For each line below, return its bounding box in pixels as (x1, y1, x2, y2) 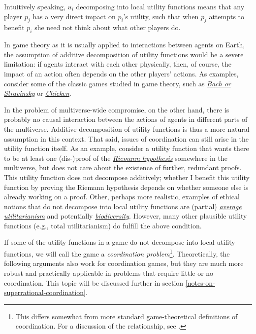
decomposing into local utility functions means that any (76, 1, 245, 11)
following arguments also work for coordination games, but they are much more (4, 258, 244, 268)
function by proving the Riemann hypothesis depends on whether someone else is (4, 182, 249, 192)
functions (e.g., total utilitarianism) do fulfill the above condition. (4, 220, 202, 230)
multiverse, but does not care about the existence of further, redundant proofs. (4, 162, 242, 173)
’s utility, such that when (123, 11, 199, 21)
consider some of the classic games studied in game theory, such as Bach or (4, 78, 231, 88)
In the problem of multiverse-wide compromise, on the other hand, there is (4, 104, 229, 114)
